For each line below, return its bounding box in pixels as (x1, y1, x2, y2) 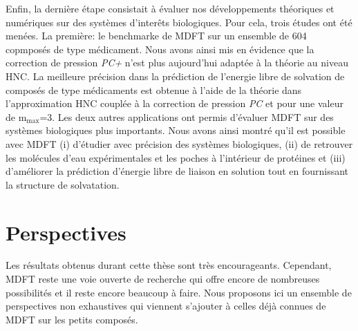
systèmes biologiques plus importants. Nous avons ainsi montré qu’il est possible (6, 123, 346, 138)
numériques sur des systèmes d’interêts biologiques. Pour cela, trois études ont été (6, 15, 352, 29)
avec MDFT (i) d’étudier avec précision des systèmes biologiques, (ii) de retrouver (6, 136, 353, 151)
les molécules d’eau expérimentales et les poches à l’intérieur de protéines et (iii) (6, 150, 346, 164)
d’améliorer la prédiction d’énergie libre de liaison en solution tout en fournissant (6, 164, 349, 178)
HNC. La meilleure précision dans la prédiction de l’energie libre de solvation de (6, 68, 345, 83)
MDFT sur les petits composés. (6, 312, 138, 326)
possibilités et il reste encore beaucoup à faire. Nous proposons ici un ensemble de (6, 285, 352, 299)
